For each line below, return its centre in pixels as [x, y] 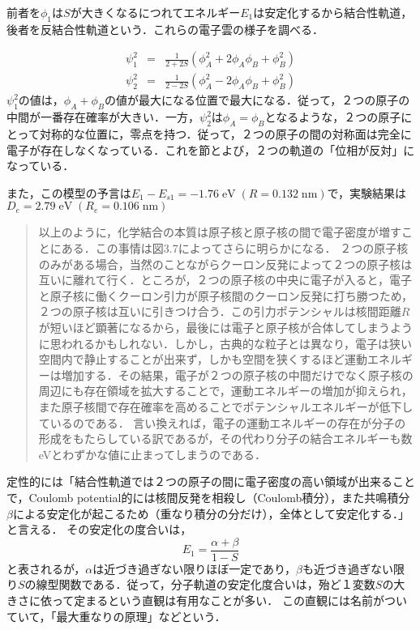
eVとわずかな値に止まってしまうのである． [152, 454]
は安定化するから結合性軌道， [333, 12]
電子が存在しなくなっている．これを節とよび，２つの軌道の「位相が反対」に [211, 149]
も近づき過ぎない [347, 568]
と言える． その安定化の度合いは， [99, 529]
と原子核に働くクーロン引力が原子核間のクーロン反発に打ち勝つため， [226, 295]
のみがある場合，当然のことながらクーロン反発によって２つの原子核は [225, 264]
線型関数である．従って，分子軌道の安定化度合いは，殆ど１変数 [206, 584]
